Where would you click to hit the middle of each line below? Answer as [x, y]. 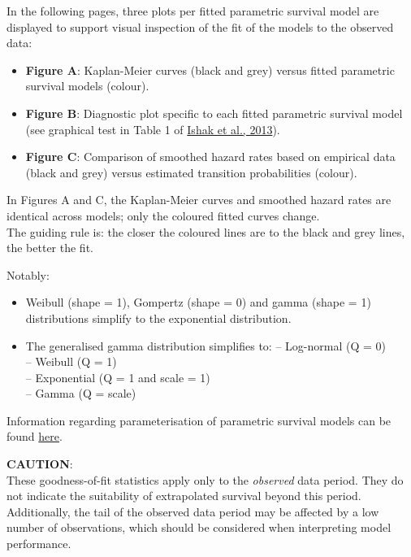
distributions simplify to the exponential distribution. [158, 318]
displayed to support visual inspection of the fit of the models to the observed [200, 26]
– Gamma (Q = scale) [81, 393]
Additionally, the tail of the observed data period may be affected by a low [193, 511]
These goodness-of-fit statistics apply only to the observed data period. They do [205, 479]
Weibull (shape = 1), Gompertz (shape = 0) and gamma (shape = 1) [198, 302]
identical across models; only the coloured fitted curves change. [163, 215]
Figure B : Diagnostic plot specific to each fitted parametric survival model [214, 113]
